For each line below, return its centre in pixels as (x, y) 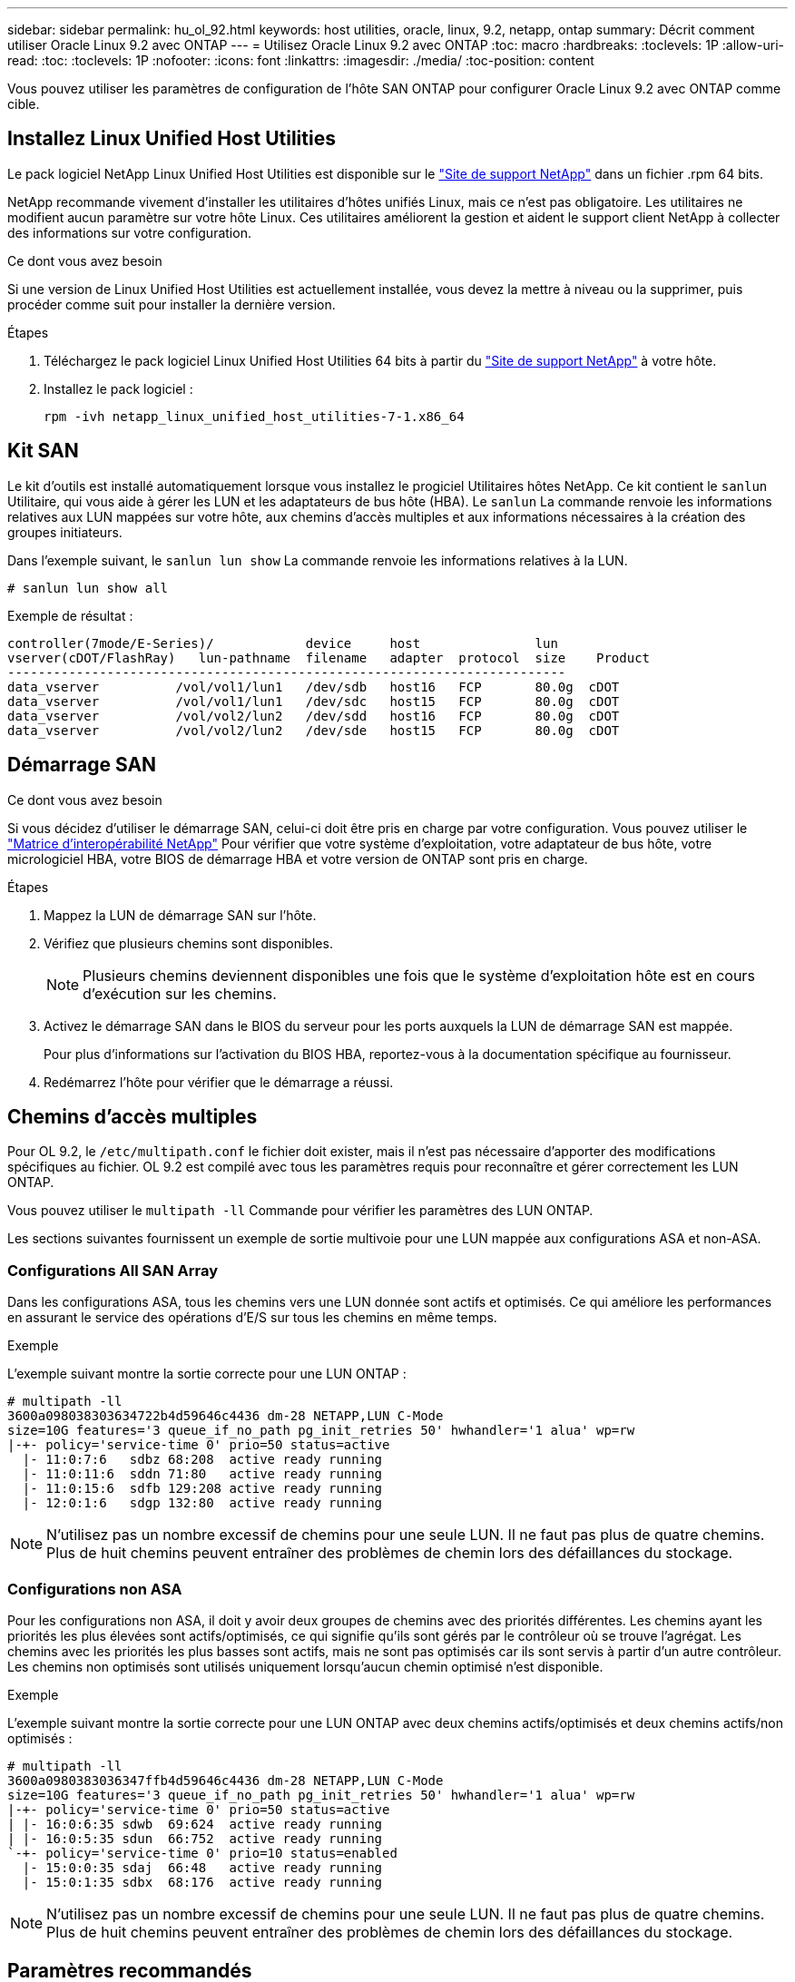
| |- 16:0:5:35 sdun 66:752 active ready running (195, 1838)
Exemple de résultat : (70, 615)
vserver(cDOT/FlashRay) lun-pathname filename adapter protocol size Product (329, 657)
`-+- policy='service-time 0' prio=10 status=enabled (202, 1853)
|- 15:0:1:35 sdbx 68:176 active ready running (202, 1882)
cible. (24, 104)
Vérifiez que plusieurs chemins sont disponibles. (188, 943)
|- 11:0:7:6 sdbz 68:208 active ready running (202, 1460)
